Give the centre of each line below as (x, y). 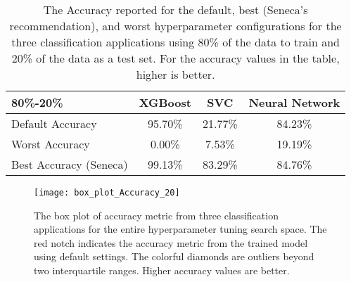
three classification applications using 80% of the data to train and (175, 42)
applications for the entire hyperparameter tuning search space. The (180, 229)
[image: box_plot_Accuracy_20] (107, 193)
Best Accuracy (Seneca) (70, 164)
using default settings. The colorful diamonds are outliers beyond (174, 256)
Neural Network (294, 102)
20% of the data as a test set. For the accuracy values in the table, (175, 58)
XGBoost (165, 102)
